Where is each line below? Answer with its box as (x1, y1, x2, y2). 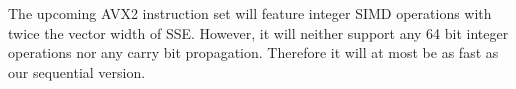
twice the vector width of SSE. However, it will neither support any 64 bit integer (8, 22, 509, 43)
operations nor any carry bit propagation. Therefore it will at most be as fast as (8, 42, 499, 63)
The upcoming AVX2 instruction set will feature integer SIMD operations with (8, 3, 492, 23)
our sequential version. (8, 61, 146, 82)
